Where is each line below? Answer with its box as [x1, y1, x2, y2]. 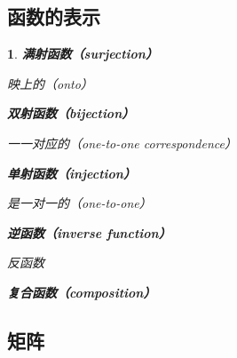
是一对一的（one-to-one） [7, 194, 152, 212]
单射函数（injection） [7, 163, 136, 182]
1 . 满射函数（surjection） [7, 44, 158, 63]
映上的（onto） [7, 74, 93, 92]
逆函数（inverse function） [7, 223, 171, 242]
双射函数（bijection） [7, 104, 135, 123]
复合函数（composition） [7, 282, 156, 301]
